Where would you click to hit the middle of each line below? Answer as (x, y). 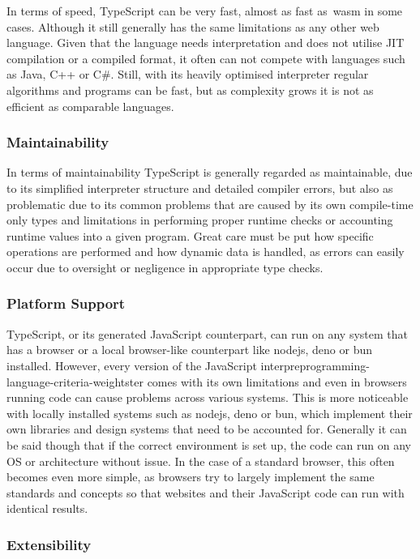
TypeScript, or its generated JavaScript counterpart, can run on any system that (207, 333)
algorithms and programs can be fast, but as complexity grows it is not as (190, 90)
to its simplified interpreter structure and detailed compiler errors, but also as (200, 188)
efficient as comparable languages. (90, 106)
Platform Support (66, 303)
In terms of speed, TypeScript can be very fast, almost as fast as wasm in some (205, 11)
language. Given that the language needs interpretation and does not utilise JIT (206, 43)
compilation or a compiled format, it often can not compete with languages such (206, 58)
